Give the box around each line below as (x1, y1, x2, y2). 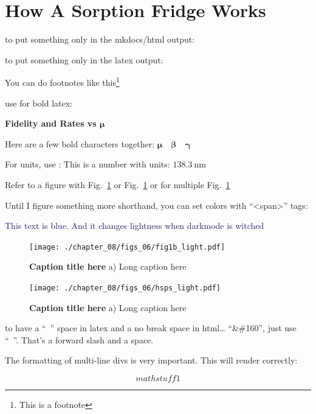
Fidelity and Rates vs (5, 117, 97, 130)
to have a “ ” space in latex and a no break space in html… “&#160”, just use (5, 321, 297, 334)
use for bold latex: (5, 96, 72, 109)
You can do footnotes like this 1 (5, 74, 120, 88)
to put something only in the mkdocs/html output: (5, 33, 195, 46)
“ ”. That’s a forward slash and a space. (5, 333, 154, 346)
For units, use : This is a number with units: (5, 158, 170, 170)
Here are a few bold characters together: (5, 137, 155, 150)
